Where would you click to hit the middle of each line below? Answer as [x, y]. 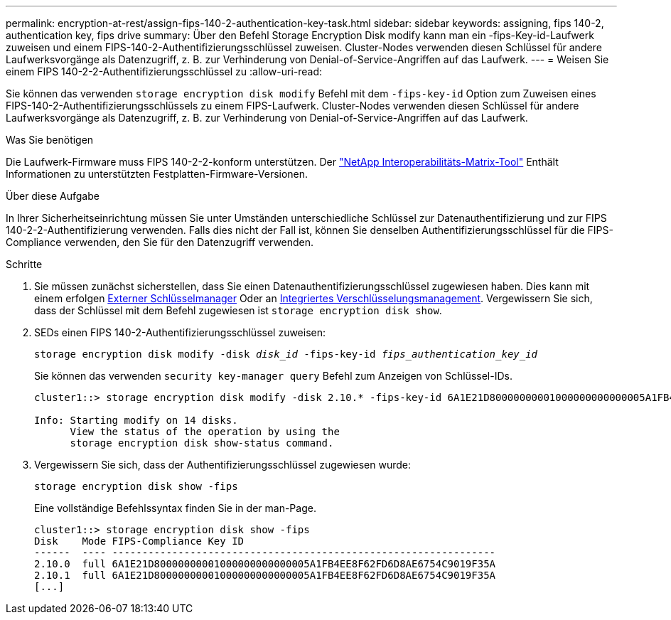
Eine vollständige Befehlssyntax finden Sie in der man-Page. [175, 508]
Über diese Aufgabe [53, 196]
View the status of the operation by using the [205, 432]
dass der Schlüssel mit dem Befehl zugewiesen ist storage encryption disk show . [238, 310]
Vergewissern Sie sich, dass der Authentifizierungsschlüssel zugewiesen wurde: [222, 465]
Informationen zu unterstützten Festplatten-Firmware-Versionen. [157, 174]
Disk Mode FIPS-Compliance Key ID [139, 541]
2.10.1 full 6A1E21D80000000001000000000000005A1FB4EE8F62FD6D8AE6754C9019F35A [265, 575]
